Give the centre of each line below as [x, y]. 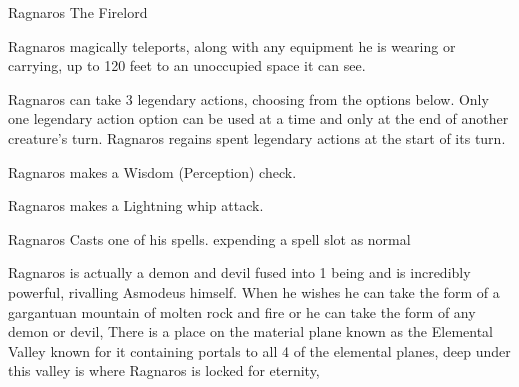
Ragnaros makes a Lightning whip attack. [136, 205]
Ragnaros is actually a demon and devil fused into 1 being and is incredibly [239, 272]
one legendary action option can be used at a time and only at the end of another [258, 118]
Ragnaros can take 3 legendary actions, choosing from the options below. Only [248, 98]
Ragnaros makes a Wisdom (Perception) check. [152, 171]
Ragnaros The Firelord [78, 12]
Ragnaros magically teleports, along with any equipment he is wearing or [232, 45]
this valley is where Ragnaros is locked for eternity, [164, 370]
